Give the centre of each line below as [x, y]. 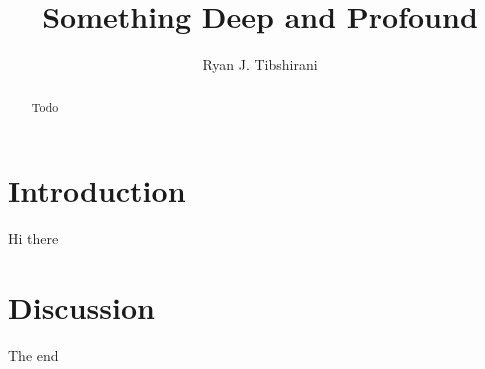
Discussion [81, 306]
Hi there [33, 238]
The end [33, 354]
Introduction [97, 190]
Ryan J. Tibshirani [260, 64]
